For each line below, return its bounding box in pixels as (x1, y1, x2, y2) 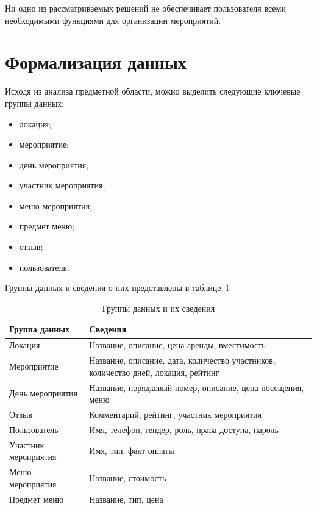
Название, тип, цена (89, 492, 163, 505)
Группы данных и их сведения (102, 301, 215, 314)
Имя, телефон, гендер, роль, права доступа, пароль (89, 423, 279, 436)
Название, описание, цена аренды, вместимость (89, 339, 266, 351)
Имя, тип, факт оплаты (89, 444, 174, 457)
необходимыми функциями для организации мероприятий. (5, 13, 221, 26)
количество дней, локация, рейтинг (89, 365, 219, 378)
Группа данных (9, 323, 70, 335)
